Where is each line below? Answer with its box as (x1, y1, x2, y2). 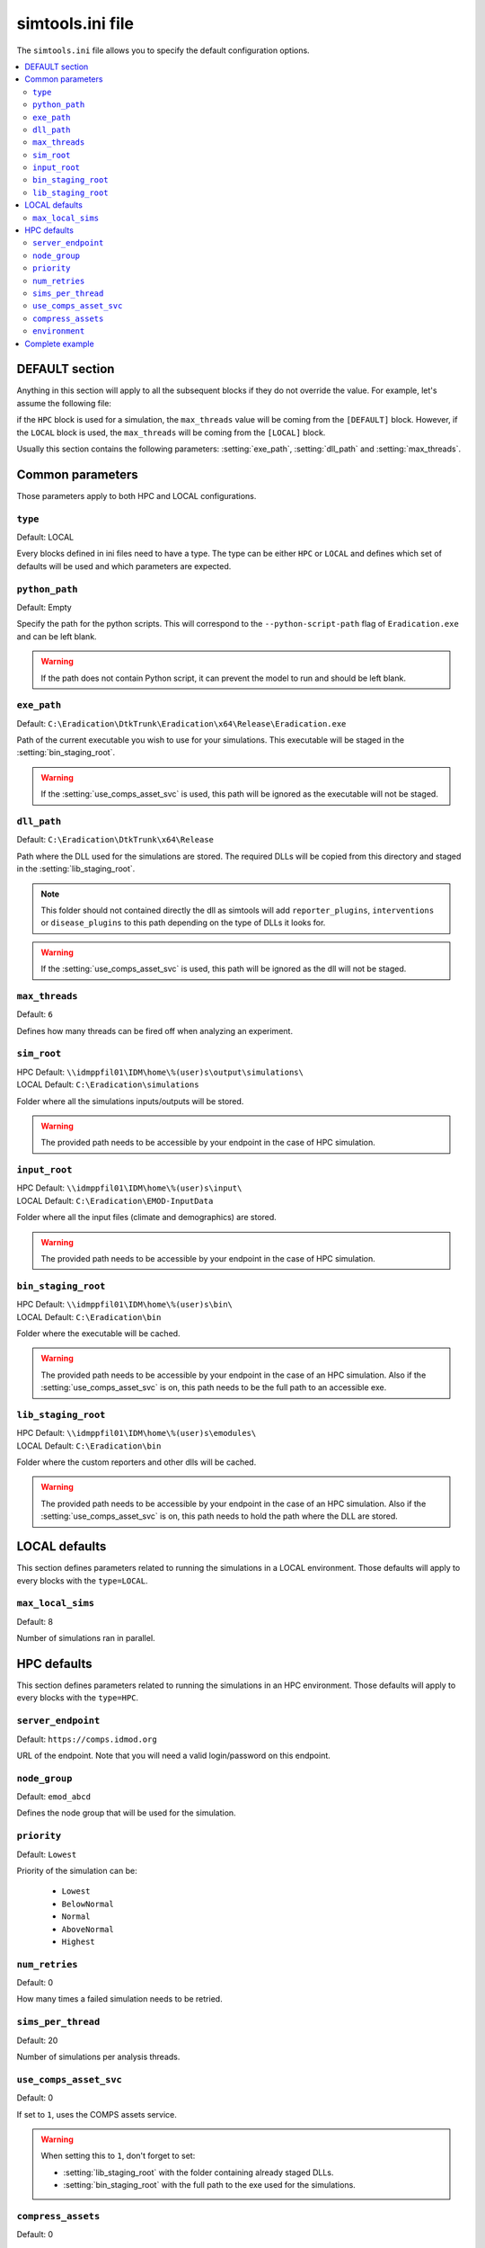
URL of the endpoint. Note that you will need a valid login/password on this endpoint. (16, 1750, 331, 1761)
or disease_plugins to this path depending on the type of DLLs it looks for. (40, 917, 326, 928)
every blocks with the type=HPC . (16, 1692, 139, 1703)
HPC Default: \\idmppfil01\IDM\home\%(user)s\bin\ (16, 1299, 234, 1310)
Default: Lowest (16, 1849, 77, 1860)
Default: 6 (16, 1009, 53, 1020)
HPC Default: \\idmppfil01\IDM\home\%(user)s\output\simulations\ (16, 1066, 304, 1077)
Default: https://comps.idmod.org (16, 1734, 157, 1744)
